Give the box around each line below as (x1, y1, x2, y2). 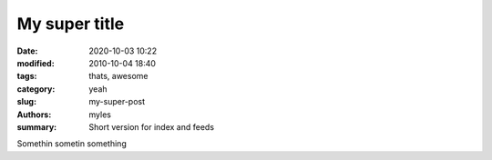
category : (16, 83, 56, 95)
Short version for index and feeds (88, 121, 214, 132)
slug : (16, 96, 36, 107)
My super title (16, 14, 125, 34)
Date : (16, 45, 38, 56)
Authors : (16, 109, 52, 120)
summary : (16, 121, 57, 132)
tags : (16, 71, 37, 82)
